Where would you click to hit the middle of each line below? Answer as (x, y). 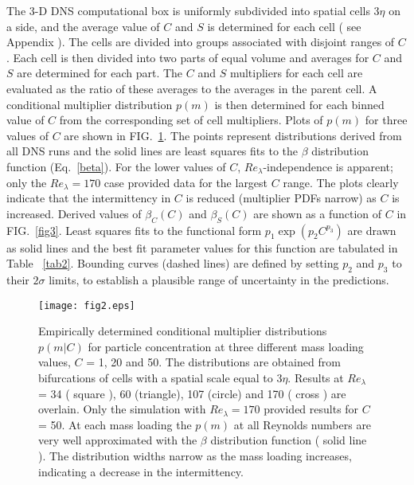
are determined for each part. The (100, 73)
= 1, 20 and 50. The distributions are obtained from (213, 362)
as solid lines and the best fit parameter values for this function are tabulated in (202, 247)
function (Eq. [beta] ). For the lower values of (116, 166)
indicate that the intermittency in (89, 198)
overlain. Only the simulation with (122, 409)
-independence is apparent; (328, 166)
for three (386, 120)
